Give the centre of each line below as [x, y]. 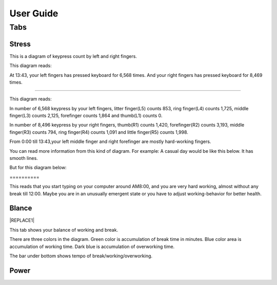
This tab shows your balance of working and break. [64, 230]
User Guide [34, 13]
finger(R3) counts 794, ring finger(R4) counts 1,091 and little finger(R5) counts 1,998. [99, 132]
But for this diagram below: [38, 168]
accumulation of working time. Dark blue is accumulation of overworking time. [92, 247]
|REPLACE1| [22, 220]
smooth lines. [24, 158]
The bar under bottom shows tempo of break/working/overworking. [81, 256]
